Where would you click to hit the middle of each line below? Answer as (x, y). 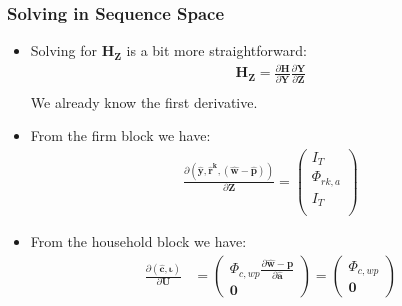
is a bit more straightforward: (216, 50)
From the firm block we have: (120, 135)
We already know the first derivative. (144, 101)
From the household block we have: (138, 241)
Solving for (63, 50)
